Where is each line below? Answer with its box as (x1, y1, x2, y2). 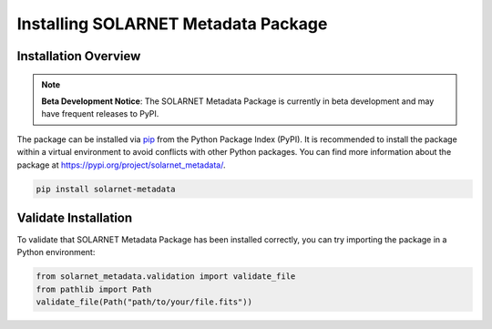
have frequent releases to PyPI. (41, 108, 159, 119)
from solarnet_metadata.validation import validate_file (36, 272, 296, 282)
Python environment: (16, 247, 96, 258)
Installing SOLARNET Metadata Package (16, 14, 328, 34)
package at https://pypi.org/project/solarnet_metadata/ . (16, 159, 226, 170)
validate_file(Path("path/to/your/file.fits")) (36, 297, 252, 307)
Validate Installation (16, 210, 133, 225)
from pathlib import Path (36, 283, 152, 294)
